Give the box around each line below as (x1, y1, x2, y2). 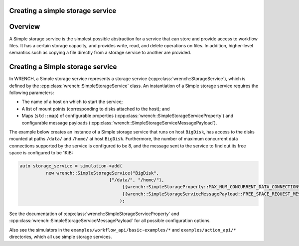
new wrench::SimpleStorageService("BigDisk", (45, 170, 159, 176)
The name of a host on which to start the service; (21, 99, 123, 105)
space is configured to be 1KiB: (9, 150, 73, 156)
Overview (9, 22, 40, 31)
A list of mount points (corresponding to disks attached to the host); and (21, 106, 170, 112)
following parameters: (9, 90, 54, 96)
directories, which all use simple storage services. (9, 234, 112, 240)
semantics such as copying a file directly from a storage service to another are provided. (9, 50, 191, 56)
